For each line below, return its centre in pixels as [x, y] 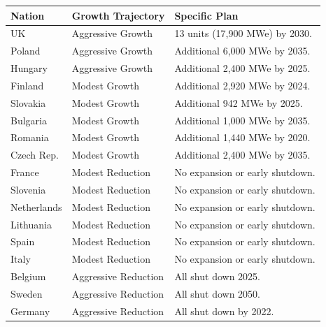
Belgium [28, 276]
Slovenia [28, 189]
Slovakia [28, 102]
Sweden [27, 293]
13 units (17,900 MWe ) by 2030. [243, 33]
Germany [30, 311]
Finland [27, 85]
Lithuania [31, 224]
